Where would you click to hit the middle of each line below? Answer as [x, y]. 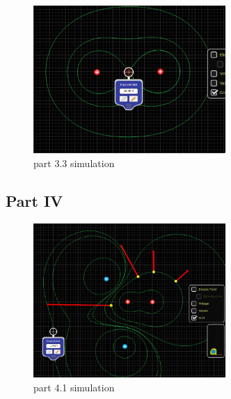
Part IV [34, 200]
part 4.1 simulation [74, 387]
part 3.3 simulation [74, 163]
